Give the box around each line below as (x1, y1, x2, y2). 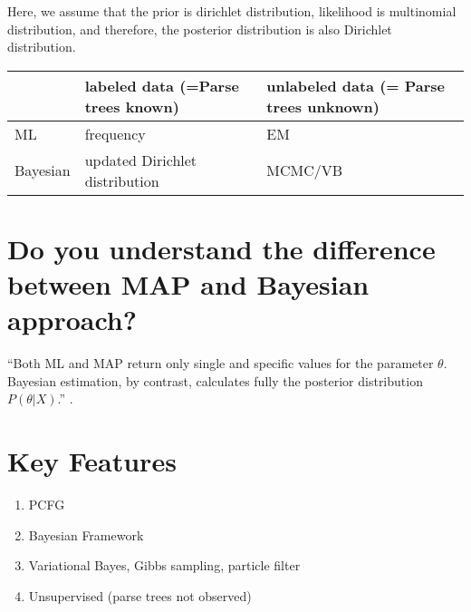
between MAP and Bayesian (7, 266, 370, 303)
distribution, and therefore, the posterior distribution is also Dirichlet (7, 19, 392, 38)
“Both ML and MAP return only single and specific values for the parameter (7, 354, 434, 373)
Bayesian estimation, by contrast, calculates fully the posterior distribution (7, 371, 423, 390)
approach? (7, 301, 137, 338)
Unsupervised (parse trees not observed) (28, 586, 252, 605)
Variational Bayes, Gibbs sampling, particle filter (28, 556, 301, 575)
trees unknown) (266, 95, 380, 117)
